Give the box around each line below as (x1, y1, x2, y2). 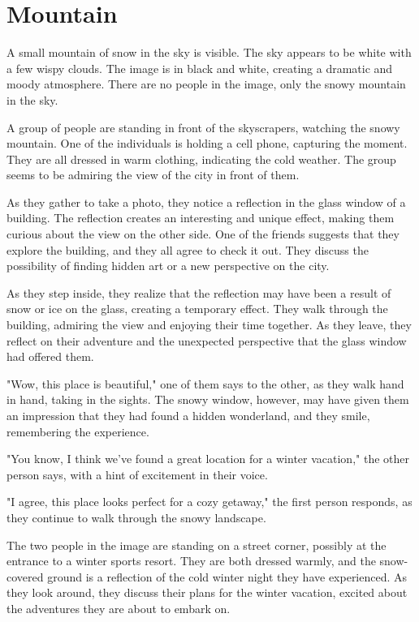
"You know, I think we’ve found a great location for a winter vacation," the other (6, 450, 409, 467)
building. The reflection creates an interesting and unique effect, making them (6, 209, 395, 226)
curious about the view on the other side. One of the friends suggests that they (6, 225, 400, 242)
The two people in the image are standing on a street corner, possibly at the (6, 536, 387, 553)
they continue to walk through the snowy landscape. (6, 508, 266, 525)
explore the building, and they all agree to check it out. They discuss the (6, 241, 369, 258)
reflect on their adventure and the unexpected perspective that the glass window (6, 332, 407, 349)
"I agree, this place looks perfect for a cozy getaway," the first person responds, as (6, 493, 413, 510)
